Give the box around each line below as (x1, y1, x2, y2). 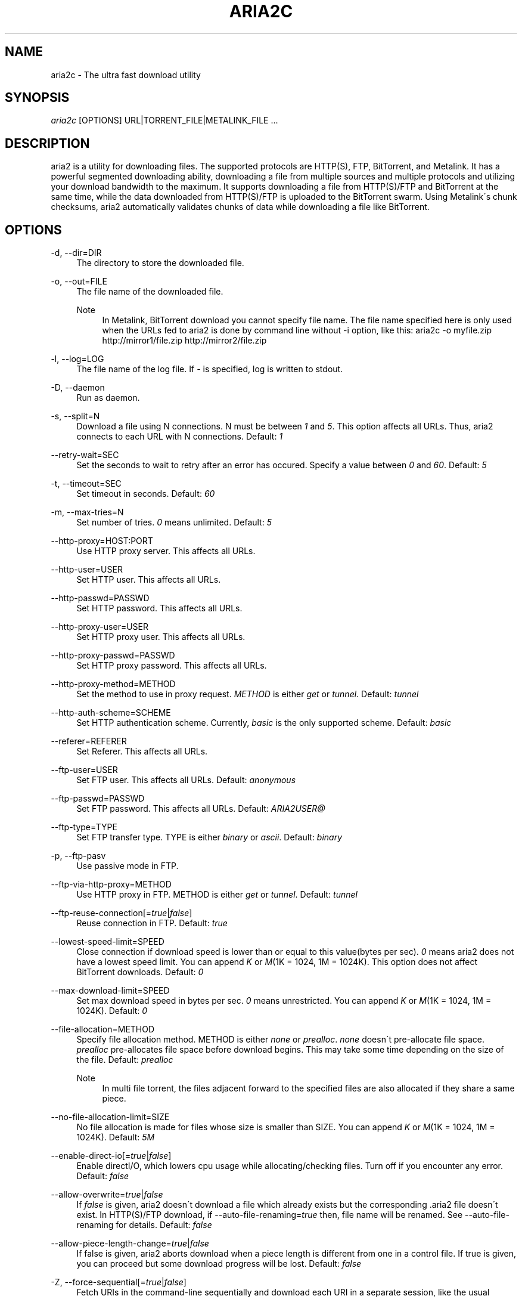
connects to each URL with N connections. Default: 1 (76, 431, 283, 442)
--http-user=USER (51, 564, 123, 575)
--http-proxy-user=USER (51, 621, 148, 632)
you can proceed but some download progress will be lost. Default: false (76, 1258, 362, 1269)
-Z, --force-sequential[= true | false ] (51, 1277, 187, 1288)
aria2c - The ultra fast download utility (51, 69, 201, 80)
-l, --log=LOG (51, 354, 104, 364)
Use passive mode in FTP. (76, 861, 179, 871)
